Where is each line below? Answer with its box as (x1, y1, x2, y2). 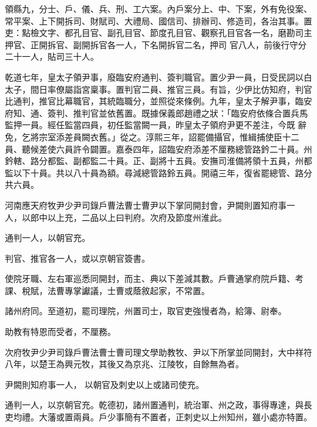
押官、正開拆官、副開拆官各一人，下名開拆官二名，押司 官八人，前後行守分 (5, 38, 307, 51)
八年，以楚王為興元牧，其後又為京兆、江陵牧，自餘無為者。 (5, 357, 244, 370)
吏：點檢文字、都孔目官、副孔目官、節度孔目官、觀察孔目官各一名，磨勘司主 (5, 26, 312, 39)
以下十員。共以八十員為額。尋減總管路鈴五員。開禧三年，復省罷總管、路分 (13, 166, 312, 179)
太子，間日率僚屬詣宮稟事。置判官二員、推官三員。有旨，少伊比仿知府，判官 (5, 82, 312, 95)
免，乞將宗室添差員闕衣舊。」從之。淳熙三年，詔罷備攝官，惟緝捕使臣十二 (5, 130, 299, 143)
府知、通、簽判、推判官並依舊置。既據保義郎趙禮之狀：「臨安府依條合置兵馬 (5, 106, 308, 119)
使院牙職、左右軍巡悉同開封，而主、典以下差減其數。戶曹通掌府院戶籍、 (5, 272, 295, 285)
